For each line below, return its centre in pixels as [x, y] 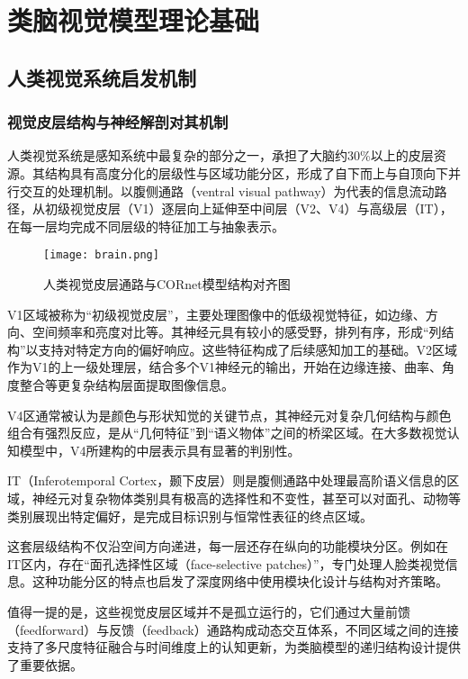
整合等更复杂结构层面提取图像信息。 [126, 384]
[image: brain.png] [101, 255]
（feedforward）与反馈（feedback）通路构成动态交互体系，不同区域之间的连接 [233, 629]
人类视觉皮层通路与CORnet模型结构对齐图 [167, 284]
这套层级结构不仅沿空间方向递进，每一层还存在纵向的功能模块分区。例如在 [228, 546]
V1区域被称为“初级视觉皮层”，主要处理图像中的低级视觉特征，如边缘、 [216, 314]
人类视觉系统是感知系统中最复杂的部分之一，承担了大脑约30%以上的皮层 [220, 155]
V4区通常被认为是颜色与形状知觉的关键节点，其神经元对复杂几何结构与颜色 [229, 415]
